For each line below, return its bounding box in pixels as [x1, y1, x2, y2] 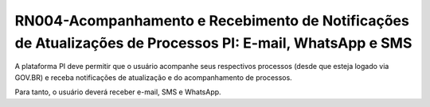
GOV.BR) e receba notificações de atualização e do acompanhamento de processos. [14, 72, 292, 82]
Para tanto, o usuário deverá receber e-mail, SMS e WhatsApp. [14, 87, 222, 97]
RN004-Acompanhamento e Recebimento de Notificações [14, 12, 409, 29]
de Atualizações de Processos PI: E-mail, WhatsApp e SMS [14, 34, 412, 52]
